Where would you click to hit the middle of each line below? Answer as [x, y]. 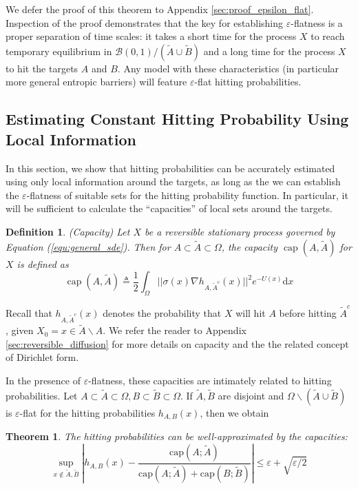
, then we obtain [234, 412]
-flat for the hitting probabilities [87, 412]
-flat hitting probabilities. [248, 82]
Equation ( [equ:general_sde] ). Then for [88, 246]
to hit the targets [42, 68]
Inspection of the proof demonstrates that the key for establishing [145, 22]
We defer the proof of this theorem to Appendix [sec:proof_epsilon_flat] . [160, 9]
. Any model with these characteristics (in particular [228, 68]
